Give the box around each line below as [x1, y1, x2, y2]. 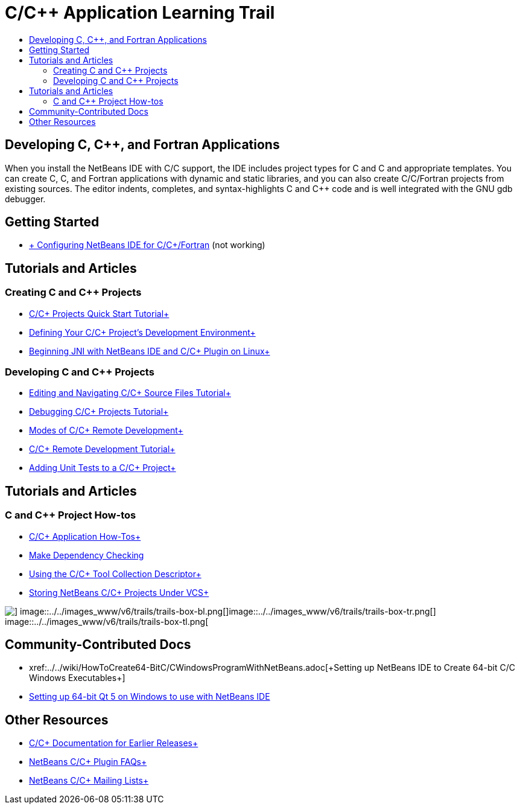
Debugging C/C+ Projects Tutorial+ [29, 406, 169, 417]
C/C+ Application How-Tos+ [29, 531, 141, 542]
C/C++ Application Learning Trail [5, 2, 275, 23]
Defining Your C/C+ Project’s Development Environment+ [29, 327, 256, 337]
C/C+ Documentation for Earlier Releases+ [29, 738, 198, 749]
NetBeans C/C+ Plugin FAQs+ [29, 756, 147, 767]
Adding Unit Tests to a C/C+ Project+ [29, 462, 176, 473]
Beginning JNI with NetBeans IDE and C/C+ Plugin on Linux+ [29, 345, 270, 356]
